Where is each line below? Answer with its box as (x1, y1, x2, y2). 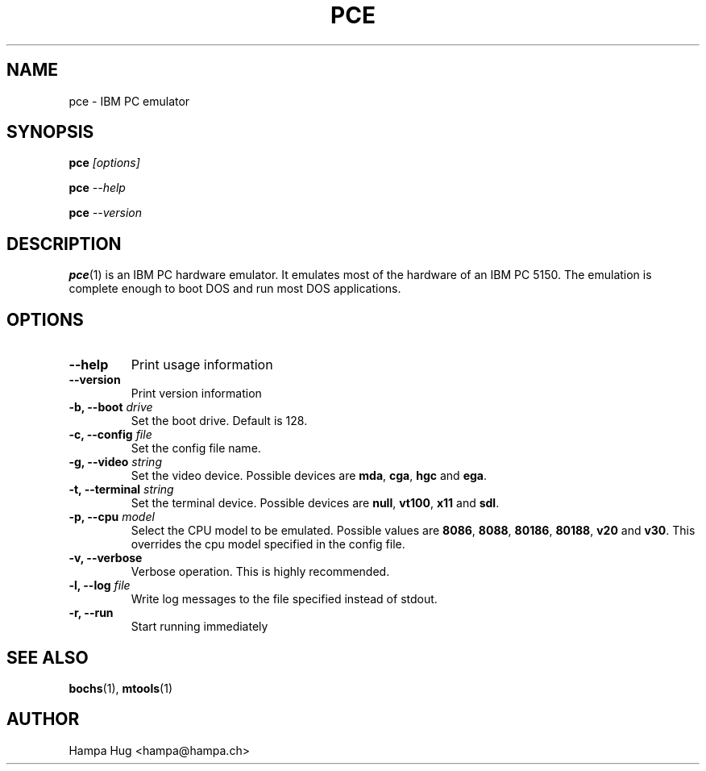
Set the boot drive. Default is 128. (131, 414, 308, 428)
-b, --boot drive (69, 400, 153, 415)
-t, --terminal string (69, 482, 174, 497)
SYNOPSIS (6, 122, 94, 143)
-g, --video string (69, 455, 162, 469)
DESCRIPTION (6, 233, 122, 254)
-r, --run (69, 606, 114, 620)
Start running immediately (131, 619, 268, 634)
